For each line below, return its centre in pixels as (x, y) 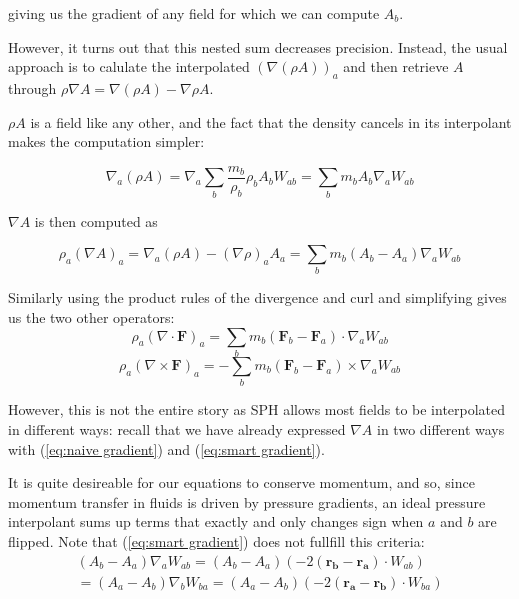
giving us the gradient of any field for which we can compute (194, 13)
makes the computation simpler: (106, 141)
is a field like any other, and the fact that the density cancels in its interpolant (271, 121)
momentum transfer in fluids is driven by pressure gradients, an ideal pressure (247, 501)
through (32, 87)
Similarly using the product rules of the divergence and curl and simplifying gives (257, 297)
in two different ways (441, 428)
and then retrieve (396, 66)
